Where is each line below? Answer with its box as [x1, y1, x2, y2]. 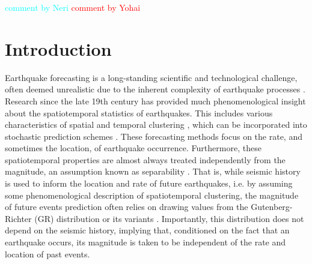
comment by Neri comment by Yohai [5, 1, 141, 13]
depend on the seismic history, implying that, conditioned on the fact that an [5, 224, 290, 236]
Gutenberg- [251, 200, 293, 213]
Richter [5, 212, 32, 224]
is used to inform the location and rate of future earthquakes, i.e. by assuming [5, 177, 293, 190]
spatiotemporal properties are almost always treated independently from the [5, 153, 286, 166]
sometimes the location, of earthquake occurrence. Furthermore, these [5, 142, 262, 154]
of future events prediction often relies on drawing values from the [5, 200, 248, 213]
